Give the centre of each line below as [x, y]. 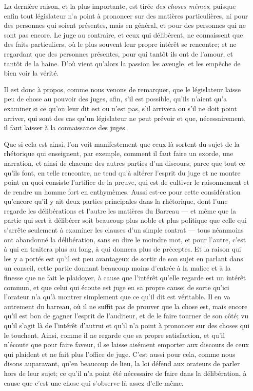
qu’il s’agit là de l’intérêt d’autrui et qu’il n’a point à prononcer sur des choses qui [127, 325]
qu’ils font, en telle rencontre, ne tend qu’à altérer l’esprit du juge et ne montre [122, 172]
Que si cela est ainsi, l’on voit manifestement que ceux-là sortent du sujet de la [122, 144]
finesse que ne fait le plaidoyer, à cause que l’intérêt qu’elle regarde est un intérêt [125, 278]
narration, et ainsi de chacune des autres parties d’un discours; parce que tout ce [125, 163]
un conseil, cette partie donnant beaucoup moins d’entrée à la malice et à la [117, 268]
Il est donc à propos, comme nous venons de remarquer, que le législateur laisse [123, 89]
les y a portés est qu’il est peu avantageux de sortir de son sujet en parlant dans [124, 258]
